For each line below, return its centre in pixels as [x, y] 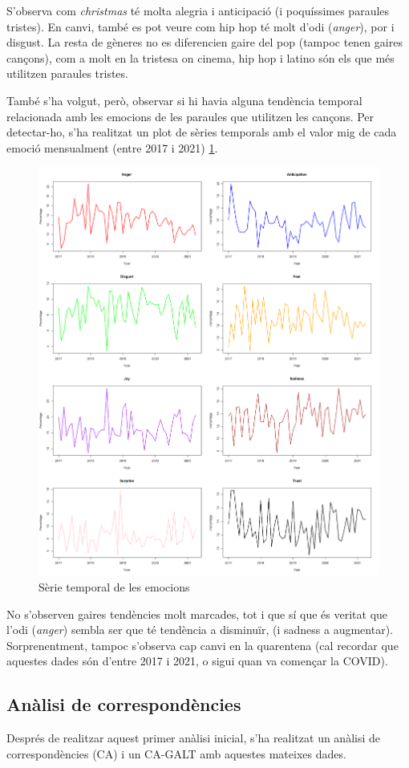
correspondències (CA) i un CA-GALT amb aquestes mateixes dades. [176, 753]
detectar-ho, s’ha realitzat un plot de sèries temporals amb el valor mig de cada [202, 132]
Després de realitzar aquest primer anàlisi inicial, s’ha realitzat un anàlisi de [194, 738]
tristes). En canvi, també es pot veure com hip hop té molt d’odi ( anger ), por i [200, 26]
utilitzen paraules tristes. [67, 73]
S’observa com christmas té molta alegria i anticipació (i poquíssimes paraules [198, 10]
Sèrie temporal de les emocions [114, 586]
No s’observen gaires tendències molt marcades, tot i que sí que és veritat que [197, 614]
